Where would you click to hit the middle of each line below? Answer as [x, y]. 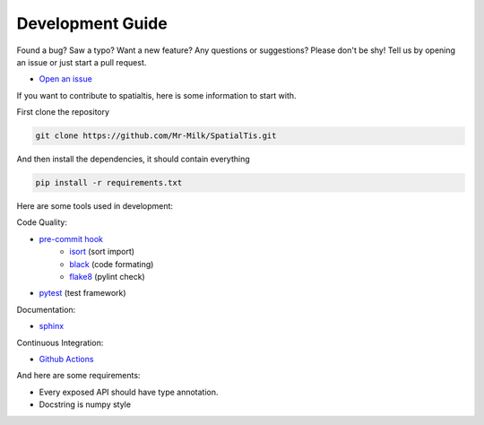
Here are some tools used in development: [95, 206]
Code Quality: [42, 222]
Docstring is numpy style [85, 404]
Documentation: [46, 309]
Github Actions [66, 359]
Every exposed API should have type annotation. [129, 392]
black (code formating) [112, 264]
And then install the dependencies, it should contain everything [133, 159]
